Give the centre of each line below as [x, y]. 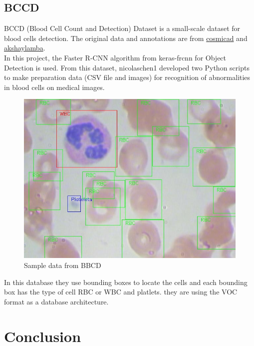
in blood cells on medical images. [54, 87]
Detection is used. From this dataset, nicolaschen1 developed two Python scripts [127, 67]
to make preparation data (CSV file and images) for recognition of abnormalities [127, 77]
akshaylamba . [25, 48]
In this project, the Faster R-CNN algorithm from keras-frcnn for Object [115, 57]
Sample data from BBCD [63, 265]
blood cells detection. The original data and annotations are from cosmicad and [126, 38]
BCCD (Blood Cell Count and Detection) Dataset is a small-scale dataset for [122, 28]
